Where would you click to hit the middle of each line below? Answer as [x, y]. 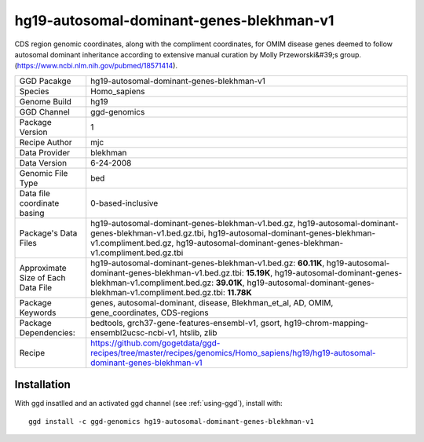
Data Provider [45, 152]
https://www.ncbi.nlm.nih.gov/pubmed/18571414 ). [97, 66]
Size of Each [42, 277]
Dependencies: [48, 332]
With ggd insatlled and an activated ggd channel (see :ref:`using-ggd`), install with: [148, 404]
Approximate [43, 268]
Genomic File [44, 173]
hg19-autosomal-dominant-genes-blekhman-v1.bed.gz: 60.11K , [208, 263]
